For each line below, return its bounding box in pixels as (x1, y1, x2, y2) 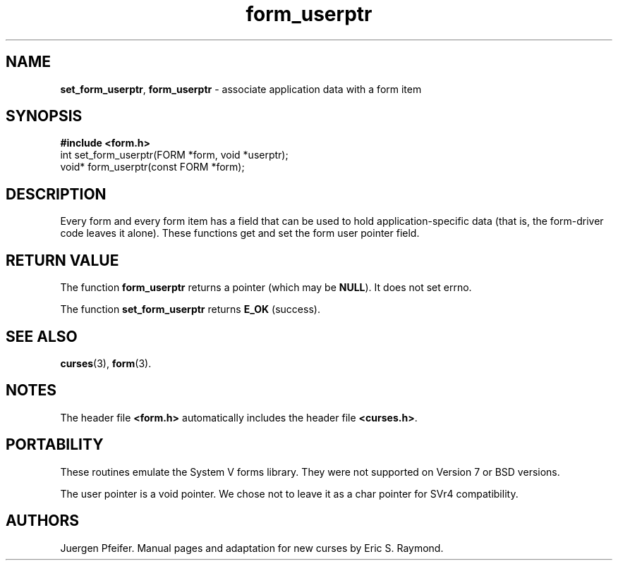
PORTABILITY (6, 436, 104, 454)
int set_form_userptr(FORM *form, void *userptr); (60, 149, 289, 161)
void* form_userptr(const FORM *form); (60, 161, 245, 173)
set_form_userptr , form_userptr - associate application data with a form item (60, 82, 422, 95)
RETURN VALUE (6, 251, 119, 269)
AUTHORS (6, 512, 80, 530)
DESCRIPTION (6, 185, 107, 203)
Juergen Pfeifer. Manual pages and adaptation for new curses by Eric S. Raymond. (60, 541, 444, 554)
